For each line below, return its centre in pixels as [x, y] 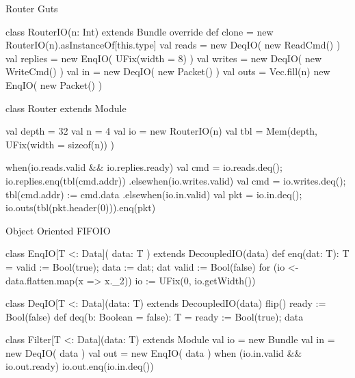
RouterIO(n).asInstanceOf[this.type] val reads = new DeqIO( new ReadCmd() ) [173, 45]
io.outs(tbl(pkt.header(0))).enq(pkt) [81, 207]
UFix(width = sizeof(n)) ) [60, 144]
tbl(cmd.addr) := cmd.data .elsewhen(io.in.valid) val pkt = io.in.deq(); [154, 194]
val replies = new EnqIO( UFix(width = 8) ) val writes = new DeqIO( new [164, 58]
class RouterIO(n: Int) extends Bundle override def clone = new [140, 31]
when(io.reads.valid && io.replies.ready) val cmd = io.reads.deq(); [144, 167]
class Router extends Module [66, 108]
